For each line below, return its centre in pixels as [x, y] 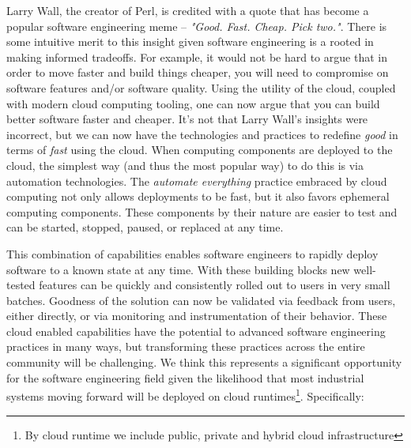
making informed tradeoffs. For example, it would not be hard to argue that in [197, 56]
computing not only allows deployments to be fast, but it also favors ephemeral [198, 196]
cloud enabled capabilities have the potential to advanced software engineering [196, 331]
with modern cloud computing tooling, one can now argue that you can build [193, 103]
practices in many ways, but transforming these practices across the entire [186, 346]
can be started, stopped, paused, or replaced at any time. [145, 227]
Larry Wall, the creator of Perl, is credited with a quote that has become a [188, 10]
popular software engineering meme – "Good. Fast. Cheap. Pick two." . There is [197, 26]
